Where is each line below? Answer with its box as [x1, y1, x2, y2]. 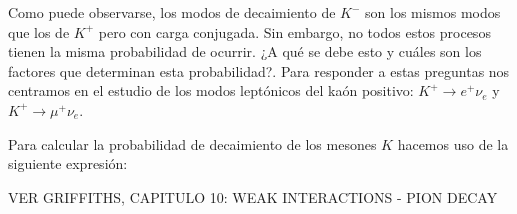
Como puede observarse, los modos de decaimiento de [8, 2, 336, 22]
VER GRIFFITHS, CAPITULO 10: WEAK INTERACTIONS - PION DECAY [8, 186, 498, 207]
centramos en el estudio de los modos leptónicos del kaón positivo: [8, 80, 414, 101]
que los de [8, 21, 70, 42]
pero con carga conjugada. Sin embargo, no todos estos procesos [98, 21, 491, 42]
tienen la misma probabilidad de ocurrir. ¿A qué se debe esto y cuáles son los [8, 41, 482, 62]
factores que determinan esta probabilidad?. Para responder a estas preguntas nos [8, 60, 510, 81]
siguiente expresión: [8, 153, 128, 174]
